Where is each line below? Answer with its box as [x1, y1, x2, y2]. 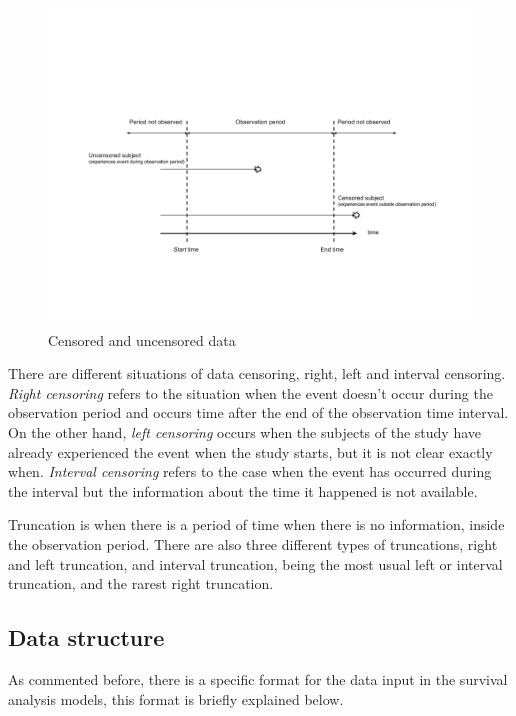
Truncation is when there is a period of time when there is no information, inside [8, 514, 505, 535]
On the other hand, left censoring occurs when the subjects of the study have [8, 421, 482, 442]
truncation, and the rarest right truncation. [8, 573, 274, 594]
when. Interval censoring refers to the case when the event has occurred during [8, 461, 492, 482]
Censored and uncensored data [48, 329, 236, 350]
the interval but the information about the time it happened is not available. [8, 480, 478, 501]
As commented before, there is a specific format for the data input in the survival [8, 668, 508, 689]
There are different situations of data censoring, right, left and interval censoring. [8, 363, 506, 384]
